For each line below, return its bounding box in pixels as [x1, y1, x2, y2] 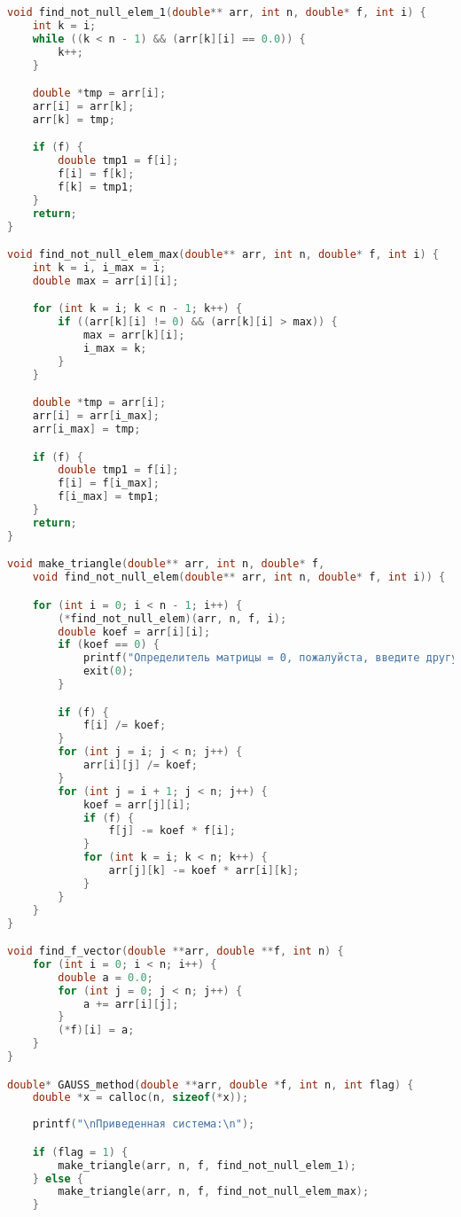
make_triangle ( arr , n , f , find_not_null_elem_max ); [58, 1185, 370, 1198]
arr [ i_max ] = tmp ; [32, 423, 141, 436]
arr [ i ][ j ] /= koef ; [82, 759, 198, 772]
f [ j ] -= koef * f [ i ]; [108, 824, 236, 838]
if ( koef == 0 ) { [58, 638, 160, 651]
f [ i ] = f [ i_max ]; [58, 477, 160, 490]
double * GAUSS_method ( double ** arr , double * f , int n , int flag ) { [7, 1078, 414, 1091]
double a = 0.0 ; [58, 971, 153, 984]
